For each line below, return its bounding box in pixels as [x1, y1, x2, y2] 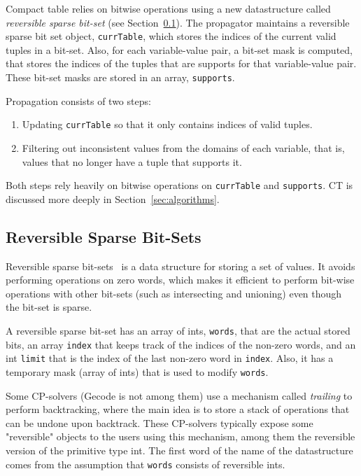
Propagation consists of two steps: [6, 93, 151, 108]
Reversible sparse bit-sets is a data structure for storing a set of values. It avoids [6, 258, 355, 273]
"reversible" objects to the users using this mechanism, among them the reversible [6, 429, 355, 444]
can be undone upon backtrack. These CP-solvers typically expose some [6, 415, 313, 430]
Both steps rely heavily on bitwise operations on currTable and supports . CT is [6, 178, 353, 192]
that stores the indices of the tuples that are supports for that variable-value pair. [6, 56, 357, 71]
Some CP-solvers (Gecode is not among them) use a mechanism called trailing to [6, 388, 353, 402]
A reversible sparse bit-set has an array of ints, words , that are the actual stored [6, 323, 351, 337]
